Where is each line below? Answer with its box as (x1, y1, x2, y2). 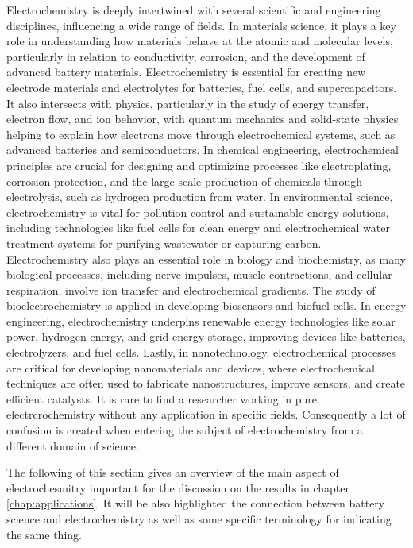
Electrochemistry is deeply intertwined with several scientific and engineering (6, 2, 381, 17)
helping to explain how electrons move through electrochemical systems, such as (6, 125, 396, 142)
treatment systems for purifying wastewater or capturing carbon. (6, 234, 322, 251)
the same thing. (6, 526, 82, 542)
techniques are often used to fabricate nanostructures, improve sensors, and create (6, 375, 406, 392)
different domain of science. (6, 437, 139, 453)
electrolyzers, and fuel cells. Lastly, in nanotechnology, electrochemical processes (6, 344, 396, 361)
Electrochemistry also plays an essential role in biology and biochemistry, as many (6, 250, 406, 267)
